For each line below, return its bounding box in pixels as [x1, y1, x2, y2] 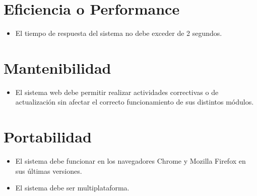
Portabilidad [4, 126, 92, 147]
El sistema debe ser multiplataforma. [15, 182, 130, 193]
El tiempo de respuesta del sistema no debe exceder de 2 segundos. [15, 28, 222, 38]
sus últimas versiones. [15, 165, 82, 176]
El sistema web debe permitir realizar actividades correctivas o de [15, 86, 219, 97]
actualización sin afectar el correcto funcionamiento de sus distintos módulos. [15, 96, 254, 107]
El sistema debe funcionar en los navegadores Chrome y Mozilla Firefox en [15, 156, 246, 166]
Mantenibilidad [4, 57, 111, 78]
